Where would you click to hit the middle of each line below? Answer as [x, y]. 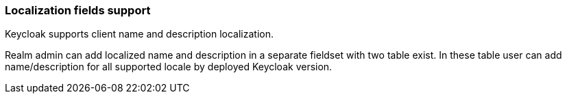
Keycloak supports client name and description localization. [139, 34]
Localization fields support [78, 10]
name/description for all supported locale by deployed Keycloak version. [169, 67]
